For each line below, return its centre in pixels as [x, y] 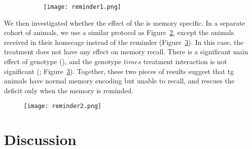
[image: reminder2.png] [63, 106]
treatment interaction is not [185, 61]
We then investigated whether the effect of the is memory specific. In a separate [125, 22]
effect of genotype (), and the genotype [63, 61]
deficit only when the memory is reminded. [69, 90]
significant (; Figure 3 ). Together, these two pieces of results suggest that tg [119, 71]
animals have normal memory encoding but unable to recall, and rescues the [119, 81]
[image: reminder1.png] [82, 7]
